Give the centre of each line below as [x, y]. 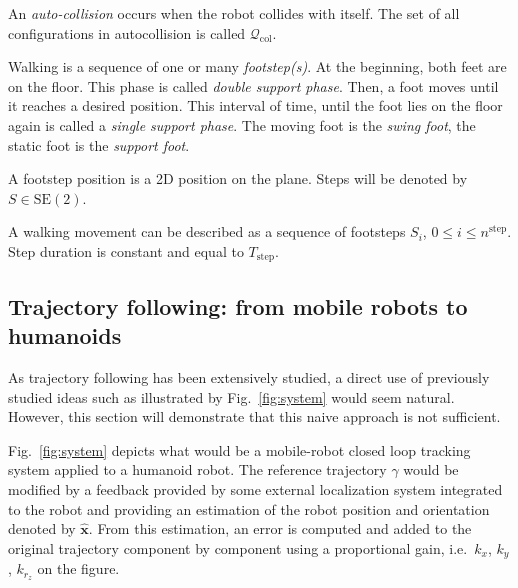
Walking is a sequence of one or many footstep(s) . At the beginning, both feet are [257, 66]
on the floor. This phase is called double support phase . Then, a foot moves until [253, 85]
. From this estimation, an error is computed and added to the [280, 528]
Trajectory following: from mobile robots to [238, 305]
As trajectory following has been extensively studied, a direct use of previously [249, 376]
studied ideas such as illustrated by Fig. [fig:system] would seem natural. [231, 396]
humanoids [65, 335]
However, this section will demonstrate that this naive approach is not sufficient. [254, 416]
